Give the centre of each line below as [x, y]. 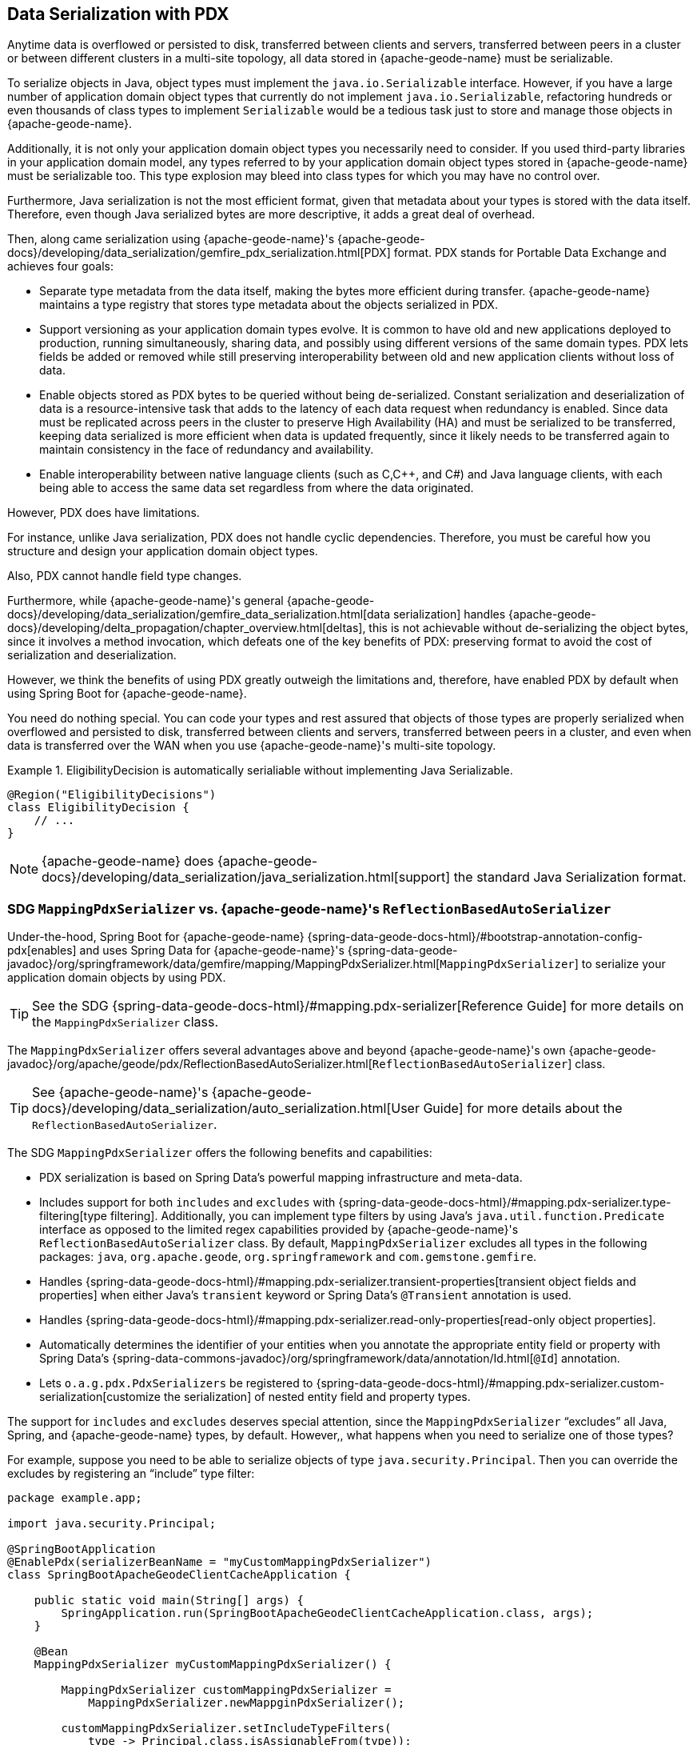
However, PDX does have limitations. [104, 513]
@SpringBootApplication [82, 1549]
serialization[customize [100, 1397]
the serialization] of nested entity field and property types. [317, 1397]
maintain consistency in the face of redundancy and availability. [207, 450]
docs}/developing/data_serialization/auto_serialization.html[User [226, 1109]
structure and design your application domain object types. [163, 551]
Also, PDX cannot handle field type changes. [125, 576]
